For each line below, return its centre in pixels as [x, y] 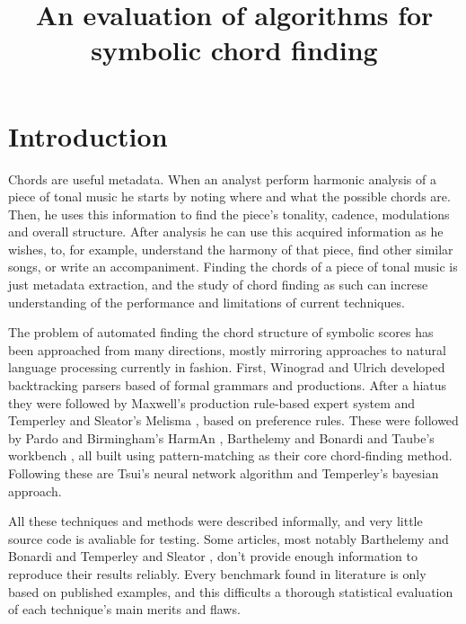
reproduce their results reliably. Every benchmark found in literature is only [217, 573]
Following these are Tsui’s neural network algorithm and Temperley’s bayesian [224, 473]
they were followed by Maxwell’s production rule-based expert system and [212, 402]
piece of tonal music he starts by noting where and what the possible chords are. [229, 196]
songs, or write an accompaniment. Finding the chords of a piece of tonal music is [233, 267]
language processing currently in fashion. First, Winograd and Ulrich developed [227, 367]
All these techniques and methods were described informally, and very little [215, 521]
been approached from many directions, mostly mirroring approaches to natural [227, 349]
